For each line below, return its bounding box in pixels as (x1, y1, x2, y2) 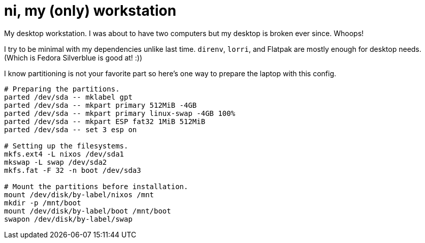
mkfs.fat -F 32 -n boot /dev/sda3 (4, 166, 141, 174)
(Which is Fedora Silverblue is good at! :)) (4, 53, 143, 62)
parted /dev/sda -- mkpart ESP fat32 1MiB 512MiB (4, 117, 206, 126)
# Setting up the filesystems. (4, 141, 128, 150)
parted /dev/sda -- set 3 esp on (4, 125, 137, 134)
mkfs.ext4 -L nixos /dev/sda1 (4, 149, 124, 158)
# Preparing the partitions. (4, 84, 120, 93)
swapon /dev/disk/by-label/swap (4, 215, 133, 223)
